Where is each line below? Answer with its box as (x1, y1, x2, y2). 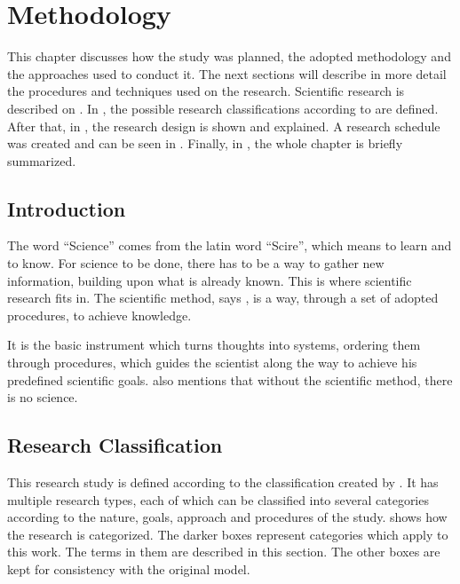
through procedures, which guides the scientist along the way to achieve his (7, 353, 417, 372)
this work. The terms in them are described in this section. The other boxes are (7, 542, 440, 561)
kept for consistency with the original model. (7, 560, 250, 578)
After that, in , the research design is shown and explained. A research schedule (7, 116, 440, 135)
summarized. (7, 151, 76, 170)
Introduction (7, 194, 126, 222)
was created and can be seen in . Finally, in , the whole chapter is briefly (7, 134, 403, 153)
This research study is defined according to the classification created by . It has (7, 473, 439, 492)
